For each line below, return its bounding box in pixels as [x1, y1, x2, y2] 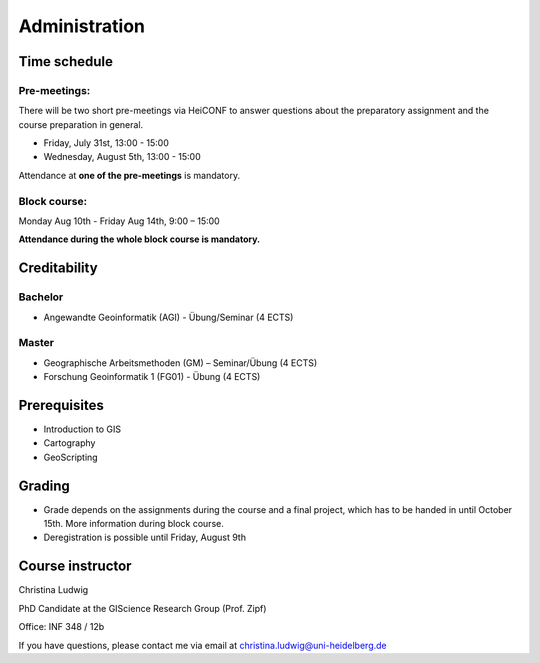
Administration [18, 15, 145, 37]
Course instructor [18, 558, 132, 575]
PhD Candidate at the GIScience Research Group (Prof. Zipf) [18, 602, 267, 614]
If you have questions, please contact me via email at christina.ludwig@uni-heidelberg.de [18, 639, 387, 651]
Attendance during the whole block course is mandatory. [18, 233, 261, 245]
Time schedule [18, 53, 114, 70]
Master [18, 336, 55, 350]
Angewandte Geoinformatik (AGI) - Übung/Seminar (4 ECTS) [43, 311, 294, 323]
